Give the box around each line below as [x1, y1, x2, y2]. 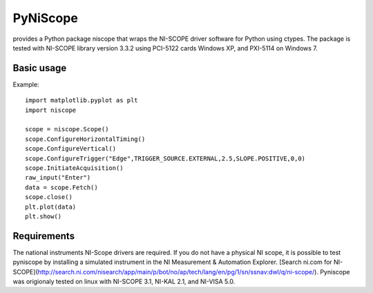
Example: [12, 80, 39, 88]
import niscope [25, 106, 77, 114]
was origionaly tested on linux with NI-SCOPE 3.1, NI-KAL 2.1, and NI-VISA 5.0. [12, 277, 236, 285]
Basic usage [12, 62, 67, 74]
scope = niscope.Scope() [25, 125, 109, 133]
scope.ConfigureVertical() [25, 145, 117, 153]
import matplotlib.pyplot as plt [25, 97, 138, 104]
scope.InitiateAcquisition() [25, 164, 124, 172]
